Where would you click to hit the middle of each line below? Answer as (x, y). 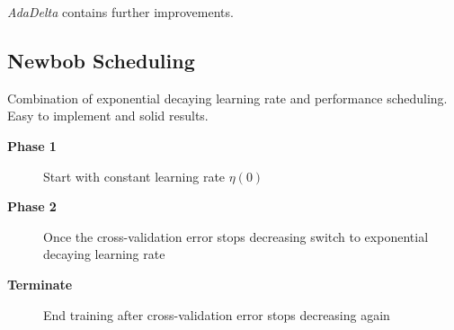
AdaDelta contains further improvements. (120, 12)
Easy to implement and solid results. (108, 116)
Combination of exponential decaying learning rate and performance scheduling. (227, 98)
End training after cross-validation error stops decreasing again (217, 314)
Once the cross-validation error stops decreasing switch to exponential (236, 236)
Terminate (40, 284)
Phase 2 (32, 206)
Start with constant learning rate (134, 176)
